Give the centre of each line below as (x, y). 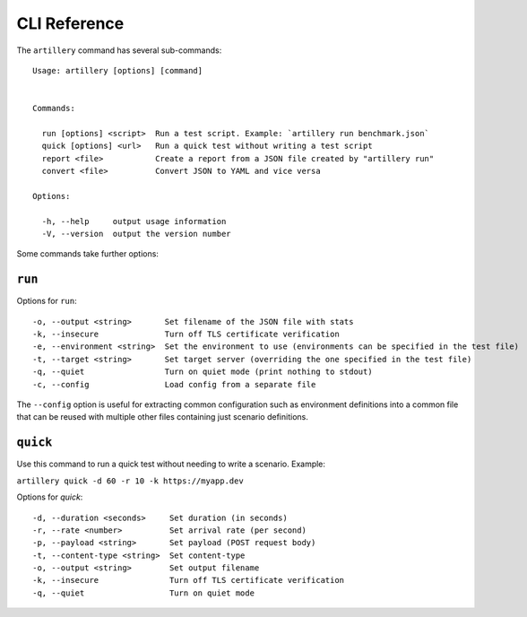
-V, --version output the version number (137, 234)
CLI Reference (70, 23)
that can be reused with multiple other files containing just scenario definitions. (162, 417)
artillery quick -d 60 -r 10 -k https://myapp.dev (130, 481)
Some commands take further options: (87, 254)
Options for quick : (50, 497)
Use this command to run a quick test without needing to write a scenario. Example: (171, 464)
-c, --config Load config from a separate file (174, 384)
